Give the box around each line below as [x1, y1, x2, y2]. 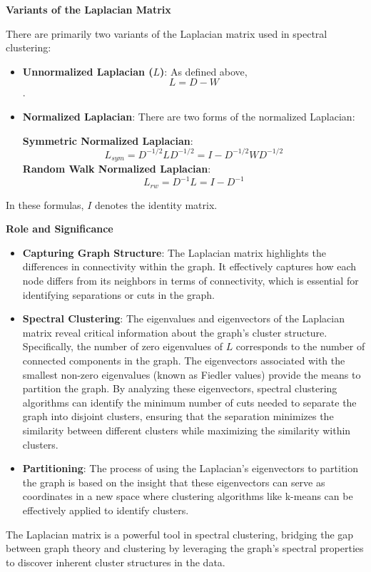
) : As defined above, [160, 63, 248, 78]
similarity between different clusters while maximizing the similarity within [22, 422, 351, 437]
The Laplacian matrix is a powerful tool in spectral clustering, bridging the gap [6, 526, 354, 541]
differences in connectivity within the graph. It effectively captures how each [22, 259, 357, 274]
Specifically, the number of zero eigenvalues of [22, 339, 223, 354]
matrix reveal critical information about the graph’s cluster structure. [22, 325, 327, 339]
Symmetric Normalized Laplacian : [22, 133, 193, 148]
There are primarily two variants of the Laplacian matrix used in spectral [6, 26, 327, 41]
